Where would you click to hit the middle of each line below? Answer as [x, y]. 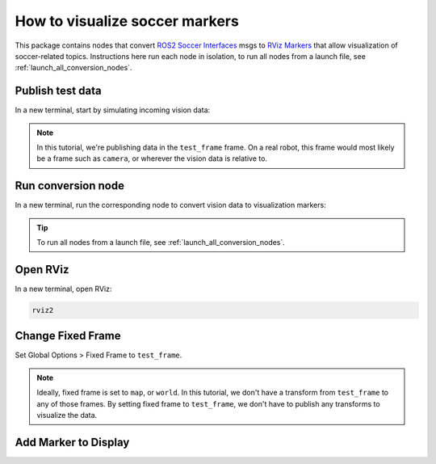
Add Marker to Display [72, 442]
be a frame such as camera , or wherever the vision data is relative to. [152, 158]
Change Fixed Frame [68, 336]
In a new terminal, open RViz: [63, 289]
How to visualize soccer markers [127, 21]
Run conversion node [70, 186]
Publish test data [58, 91]
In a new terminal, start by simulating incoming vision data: [113, 110]
